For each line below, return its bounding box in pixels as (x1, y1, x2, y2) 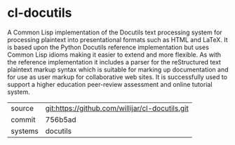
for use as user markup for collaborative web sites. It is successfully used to (7, 72, 228, 81)
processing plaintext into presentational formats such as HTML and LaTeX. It (7, 35, 228, 43)
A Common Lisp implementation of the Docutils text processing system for (7, 28, 222, 36)
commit (11, 114, 36, 124)
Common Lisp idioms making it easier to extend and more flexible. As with (7, 50, 222, 59)
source (11, 103, 34, 113)
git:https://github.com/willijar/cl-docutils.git (45, 103, 189, 113)
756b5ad (45, 114, 76, 124)
